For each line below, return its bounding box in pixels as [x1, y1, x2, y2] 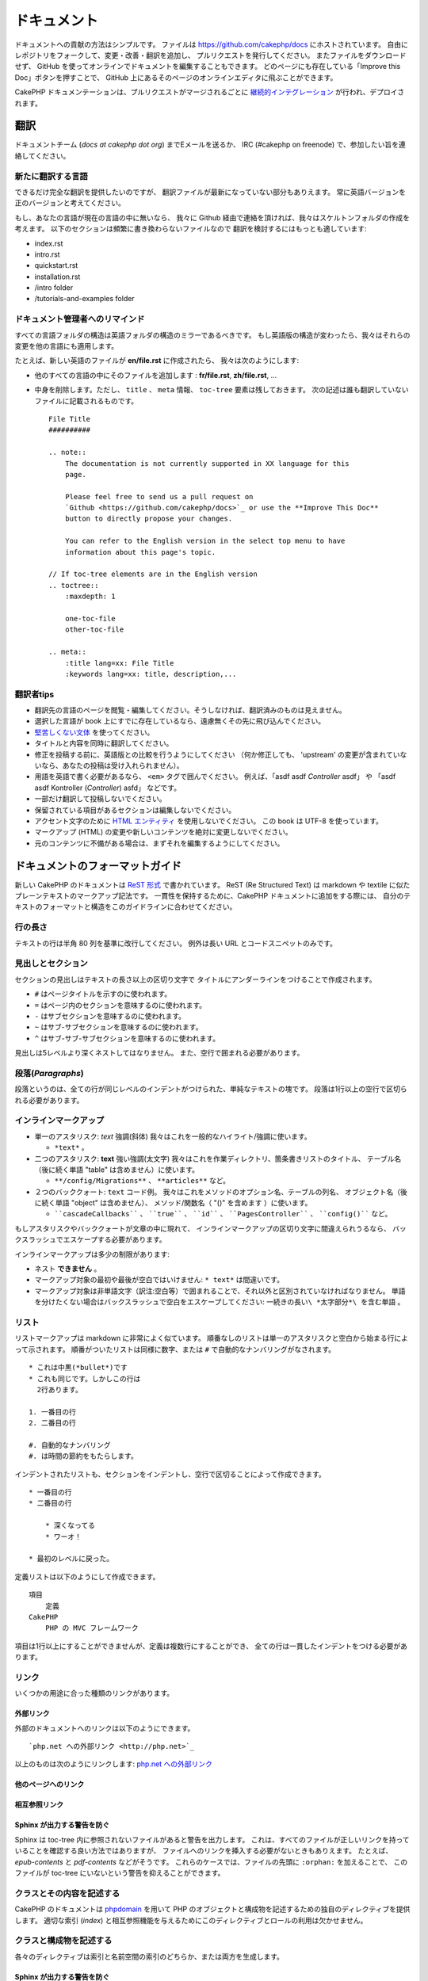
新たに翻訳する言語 [14, 170, 89, 181]
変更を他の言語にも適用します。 [14, 341, 119, 350]
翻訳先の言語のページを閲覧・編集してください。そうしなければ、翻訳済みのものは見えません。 [34, 705, 346, 715]
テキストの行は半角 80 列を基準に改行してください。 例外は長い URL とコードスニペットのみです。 [14, 938, 337, 948]
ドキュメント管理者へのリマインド [14, 314, 145, 325]
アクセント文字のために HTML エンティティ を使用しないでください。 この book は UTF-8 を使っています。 [34, 816, 384, 826]
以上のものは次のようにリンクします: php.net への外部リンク [14, 1759, 213, 1769]
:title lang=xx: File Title [64, 658, 174, 667]
